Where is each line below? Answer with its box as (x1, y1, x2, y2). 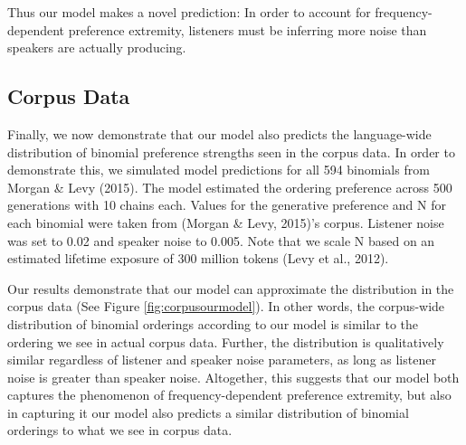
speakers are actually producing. (7, 38, 186, 57)
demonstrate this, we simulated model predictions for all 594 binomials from (7, 160, 430, 179)
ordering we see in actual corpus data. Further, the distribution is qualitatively (7, 332, 444, 351)
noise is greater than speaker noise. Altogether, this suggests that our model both (7, 367, 460, 386)
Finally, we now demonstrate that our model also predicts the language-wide (7, 124, 432, 143)
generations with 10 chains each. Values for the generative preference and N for (7, 195, 446, 214)
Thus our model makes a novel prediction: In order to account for (7, 3, 371, 21)
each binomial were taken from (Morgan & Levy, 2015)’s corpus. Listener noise (7, 213, 444, 232)
